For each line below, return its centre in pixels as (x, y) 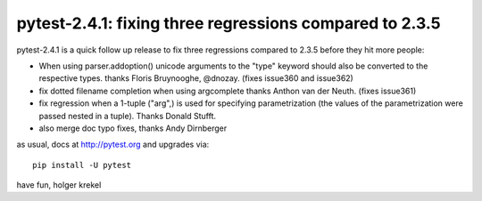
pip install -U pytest (82, 165)
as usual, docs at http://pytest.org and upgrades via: (113, 145)
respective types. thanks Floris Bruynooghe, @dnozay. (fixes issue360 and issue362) (196, 78)
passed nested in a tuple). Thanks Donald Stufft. (128, 116)
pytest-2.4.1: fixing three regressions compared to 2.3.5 (229, 23)
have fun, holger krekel (59, 185)
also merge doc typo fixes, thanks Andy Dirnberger (133, 128)
